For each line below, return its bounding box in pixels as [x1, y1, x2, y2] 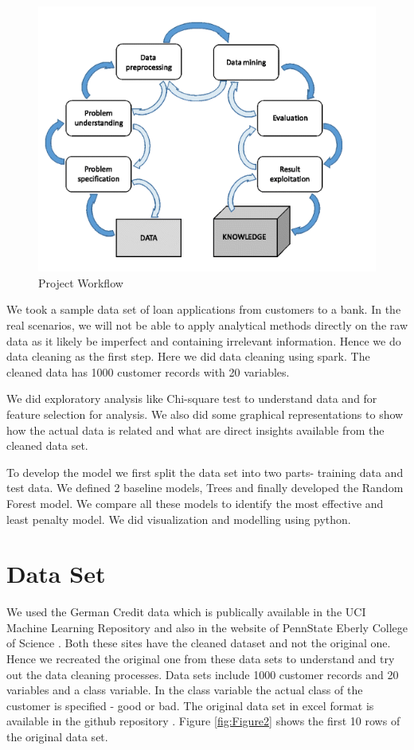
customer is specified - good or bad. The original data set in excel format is [6, 697, 374, 713]
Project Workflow [38, 274, 123, 291]
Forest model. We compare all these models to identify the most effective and [6, 494, 384, 511]
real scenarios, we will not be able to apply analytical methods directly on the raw [6, 316, 408, 333]
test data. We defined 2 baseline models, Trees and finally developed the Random [6, 479, 404, 496]
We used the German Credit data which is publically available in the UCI [6, 604, 366, 620]
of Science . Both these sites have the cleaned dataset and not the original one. [6, 635, 391, 651]
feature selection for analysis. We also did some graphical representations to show [6, 405, 404, 422]
